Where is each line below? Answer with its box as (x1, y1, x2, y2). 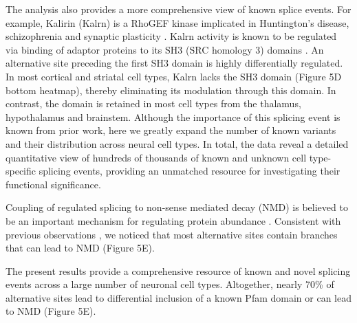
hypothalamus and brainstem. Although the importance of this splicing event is (6, 109, 340, 124)
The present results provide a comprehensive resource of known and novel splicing (6, 263, 351, 278)
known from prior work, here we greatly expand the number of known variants (6, 123, 336, 137)
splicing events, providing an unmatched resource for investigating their (39, 164, 340, 178)
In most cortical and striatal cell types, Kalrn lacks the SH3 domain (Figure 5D (6, 69, 342, 83)
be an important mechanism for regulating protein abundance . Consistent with (6, 213, 341, 227)
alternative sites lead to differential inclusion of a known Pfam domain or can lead (6, 290, 351, 304)
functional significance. (6, 177, 101, 191)
